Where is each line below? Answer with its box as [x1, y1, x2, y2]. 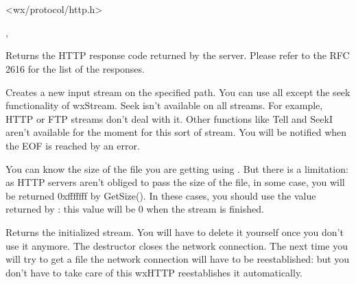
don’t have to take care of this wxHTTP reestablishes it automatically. [5, 265, 303, 279]
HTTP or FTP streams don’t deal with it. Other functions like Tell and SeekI [5, 111, 333, 126]
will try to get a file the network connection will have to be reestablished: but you [5, 252, 350, 266]
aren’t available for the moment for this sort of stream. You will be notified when [5, 125, 347, 139]
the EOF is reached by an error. [5, 138, 140, 152]
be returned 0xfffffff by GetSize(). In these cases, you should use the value [5, 188, 316, 202]
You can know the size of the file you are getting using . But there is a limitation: [5, 161, 348, 176]
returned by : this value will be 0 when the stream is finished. [5, 202, 264, 216]
